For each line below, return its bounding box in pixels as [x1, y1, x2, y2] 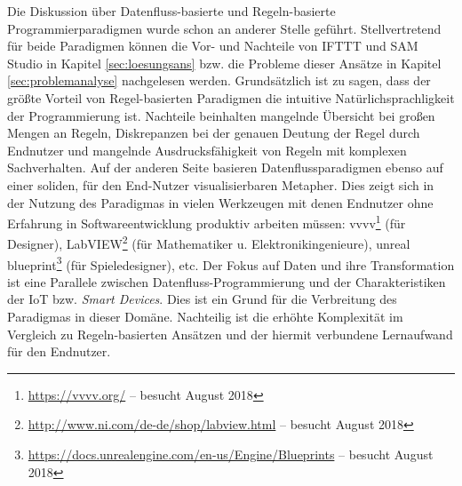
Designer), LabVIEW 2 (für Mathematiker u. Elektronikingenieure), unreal [7, 232, 410, 253]
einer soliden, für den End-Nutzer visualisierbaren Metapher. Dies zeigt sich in [7, 175, 434, 194]
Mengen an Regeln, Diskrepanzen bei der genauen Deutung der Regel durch [7, 123, 420, 142]
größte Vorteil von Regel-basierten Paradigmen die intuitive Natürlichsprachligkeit [7, 88, 455, 107]
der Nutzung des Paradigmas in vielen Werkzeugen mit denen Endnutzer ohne [7, 193, 434, 211]
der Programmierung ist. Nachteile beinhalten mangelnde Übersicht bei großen [7, 106, 435, 124]
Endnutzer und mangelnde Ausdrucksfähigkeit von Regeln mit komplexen [7, 140, 407, 159]
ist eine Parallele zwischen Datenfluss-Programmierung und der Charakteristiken [7, 272, 446, 291]
